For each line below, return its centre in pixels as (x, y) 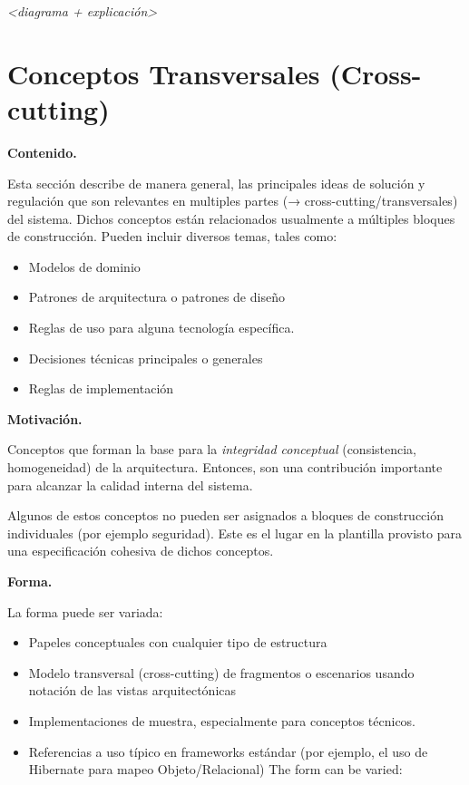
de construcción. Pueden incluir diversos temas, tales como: (172, 236)
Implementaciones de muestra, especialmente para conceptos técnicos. (222, 720)
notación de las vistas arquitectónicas (132, 690)
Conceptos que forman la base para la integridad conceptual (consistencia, (212, 449)
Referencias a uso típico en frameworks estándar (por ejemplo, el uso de (228, 751)
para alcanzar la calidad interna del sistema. (130, 485)
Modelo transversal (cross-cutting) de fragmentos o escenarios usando (221, 672)
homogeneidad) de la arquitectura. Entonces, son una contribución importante (225, 467)
